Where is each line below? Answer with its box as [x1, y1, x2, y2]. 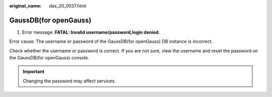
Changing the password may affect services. [23, 78, 116, 84]
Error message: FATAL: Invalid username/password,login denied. [22, 29, 161, 35]
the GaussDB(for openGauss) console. [9, 55, 89, 61]
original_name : [9, 3, 42, 9]
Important [23, 68, 45, 75]
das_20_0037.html [49, 3, 87, 9]
